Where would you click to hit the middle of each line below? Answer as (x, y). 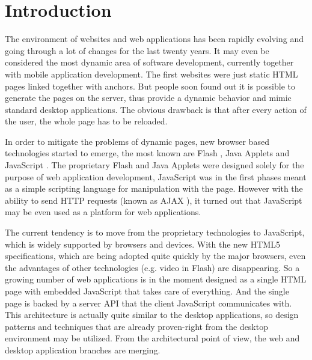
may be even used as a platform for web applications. (103, 212)
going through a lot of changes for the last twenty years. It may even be (137, 50)
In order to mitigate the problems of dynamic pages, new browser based (137, 141)
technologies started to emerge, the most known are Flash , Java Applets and (147, 153)
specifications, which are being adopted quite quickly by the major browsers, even (155, 256)
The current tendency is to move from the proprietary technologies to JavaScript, (155, 232)
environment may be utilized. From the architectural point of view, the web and (152, 338)
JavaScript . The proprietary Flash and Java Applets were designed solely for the (154, 165)
